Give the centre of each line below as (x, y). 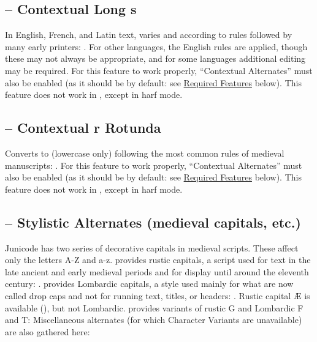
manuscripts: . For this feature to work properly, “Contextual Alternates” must (154, 165)
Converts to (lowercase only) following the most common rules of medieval (145, 153)
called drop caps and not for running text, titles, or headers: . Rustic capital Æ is (158, 295)
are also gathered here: (48, 331)
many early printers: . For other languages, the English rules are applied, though (156, 46)
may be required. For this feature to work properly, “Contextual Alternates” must (159, 70)
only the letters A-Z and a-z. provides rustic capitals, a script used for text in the (158, 260)
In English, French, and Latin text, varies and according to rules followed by (149, 35)
